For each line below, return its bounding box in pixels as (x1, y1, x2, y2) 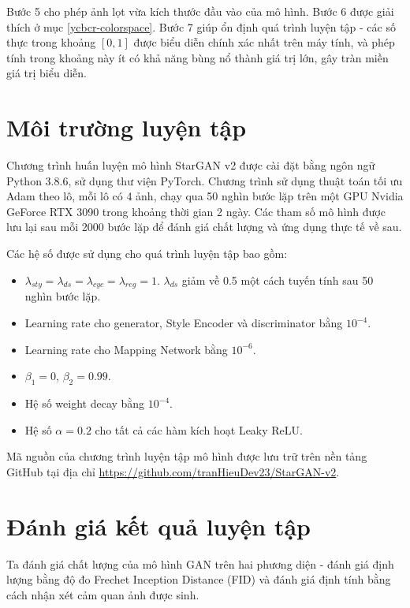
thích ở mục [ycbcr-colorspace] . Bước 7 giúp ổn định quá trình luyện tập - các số (6, 18, 396, 35)
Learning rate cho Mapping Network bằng (24, 341, 228, 357)
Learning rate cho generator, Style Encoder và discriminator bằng (24, 315, 343, 331)
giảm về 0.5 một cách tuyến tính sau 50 (181, 271, 374, 288)
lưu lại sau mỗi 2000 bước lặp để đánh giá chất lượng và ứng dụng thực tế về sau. (6, 218, 402, 235)
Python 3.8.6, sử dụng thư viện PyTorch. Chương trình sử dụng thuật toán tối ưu (6, 172, 403, 188)
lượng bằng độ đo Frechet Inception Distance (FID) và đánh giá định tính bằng (6, 571, 391, 587)
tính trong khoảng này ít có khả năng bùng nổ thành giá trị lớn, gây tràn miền (6, 49, 389, 65)
